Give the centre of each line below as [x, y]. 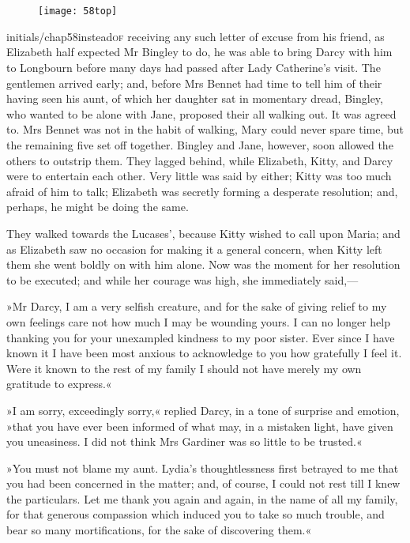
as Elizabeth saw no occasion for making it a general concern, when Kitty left [194, 249]
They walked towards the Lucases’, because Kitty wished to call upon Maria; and [203, 233]
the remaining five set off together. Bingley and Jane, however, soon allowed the [200, 145]
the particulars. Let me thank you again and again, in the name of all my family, [202, 498]
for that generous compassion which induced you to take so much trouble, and [196, 514]
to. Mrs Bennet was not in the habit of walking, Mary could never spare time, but [205, 129]
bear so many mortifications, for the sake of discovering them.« [159, 530]
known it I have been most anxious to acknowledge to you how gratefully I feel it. [204, 353]
